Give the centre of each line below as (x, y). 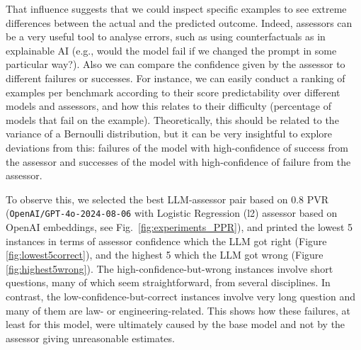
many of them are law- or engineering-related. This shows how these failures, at (178, 310)
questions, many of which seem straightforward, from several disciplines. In (168, 282)
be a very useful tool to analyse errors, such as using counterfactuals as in (166, 36)
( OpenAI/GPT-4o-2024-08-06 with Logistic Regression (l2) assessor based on (172, 213)
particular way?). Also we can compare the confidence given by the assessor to (176, 64)
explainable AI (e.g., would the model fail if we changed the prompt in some (171, 50)
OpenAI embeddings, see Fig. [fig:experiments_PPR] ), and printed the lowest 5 (179, 226)
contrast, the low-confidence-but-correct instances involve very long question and (180, 296)
